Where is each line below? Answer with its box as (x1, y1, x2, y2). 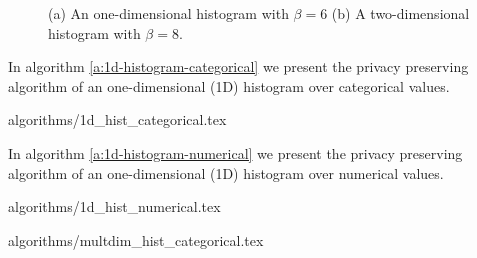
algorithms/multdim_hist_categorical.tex (8, 229, 264, 250)
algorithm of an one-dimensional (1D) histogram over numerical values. (8, 162, 444, 183)
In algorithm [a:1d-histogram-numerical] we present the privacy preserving (8, 142, 463, 163)
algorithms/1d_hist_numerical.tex (8, 196, 221, 217)
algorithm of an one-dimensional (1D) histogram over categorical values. (8, 75, 450, 96)
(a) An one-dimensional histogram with (48, 3, 289, 23)
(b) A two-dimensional (331, 3, 470, 23)
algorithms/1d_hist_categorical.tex (8, 109, 227, 130)
